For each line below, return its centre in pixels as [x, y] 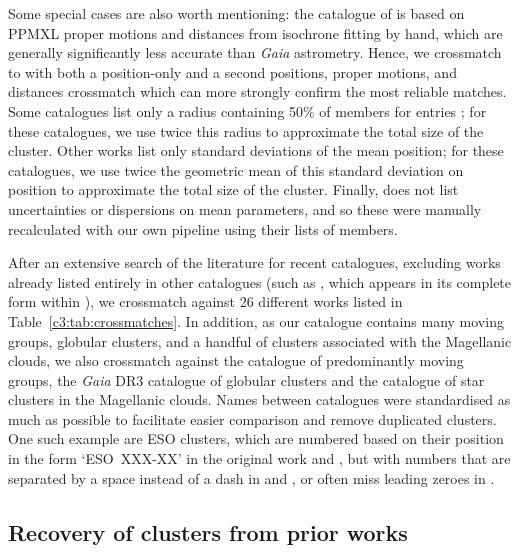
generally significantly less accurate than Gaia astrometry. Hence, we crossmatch [255, 52]
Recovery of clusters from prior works [208, 531]
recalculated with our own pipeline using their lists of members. [203, 228]
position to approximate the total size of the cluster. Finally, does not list [233, 189]
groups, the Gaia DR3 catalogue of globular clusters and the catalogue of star [246, 379]
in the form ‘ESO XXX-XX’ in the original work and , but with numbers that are [259, 458]
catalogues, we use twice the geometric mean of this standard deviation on [236, 169]
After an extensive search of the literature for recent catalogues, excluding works [254, 262]
